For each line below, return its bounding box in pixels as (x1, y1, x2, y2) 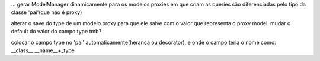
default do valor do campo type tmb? (11, 28, 102, 35)
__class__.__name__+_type (11, 47, 75, 54)
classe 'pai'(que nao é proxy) (11, 9, 82, 16)
